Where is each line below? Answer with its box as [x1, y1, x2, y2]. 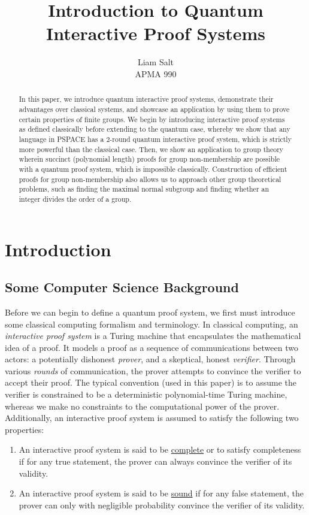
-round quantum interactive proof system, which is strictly [110, 134, 292, 144]
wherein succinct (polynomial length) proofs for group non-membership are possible [19, 154, 280, 164]
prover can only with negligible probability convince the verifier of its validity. [19, 498, 305, 511]
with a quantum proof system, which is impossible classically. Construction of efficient [19, 163, 287, 174]
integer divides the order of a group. [19, 193, 132, 204]
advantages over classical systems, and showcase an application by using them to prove [19, 104, 290, 114]
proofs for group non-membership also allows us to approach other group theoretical [19, 174, 281, 184]
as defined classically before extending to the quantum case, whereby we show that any [19, 124, 290, 134]
